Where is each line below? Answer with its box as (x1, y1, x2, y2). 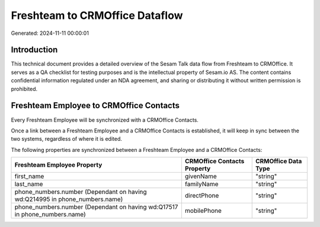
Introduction (11, 45, 58, 55)
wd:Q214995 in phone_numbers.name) (14, 195, 123, 203)
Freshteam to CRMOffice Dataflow (11, 9, 183, 22)
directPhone (184, 192, 219, 200)
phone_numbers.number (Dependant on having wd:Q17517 (14, 203, 178, 211)
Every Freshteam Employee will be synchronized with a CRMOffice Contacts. (11, 116, 199, 124)
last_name (14, 180, 43, 189)
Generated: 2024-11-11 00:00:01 (11, 30, 89, 37)
